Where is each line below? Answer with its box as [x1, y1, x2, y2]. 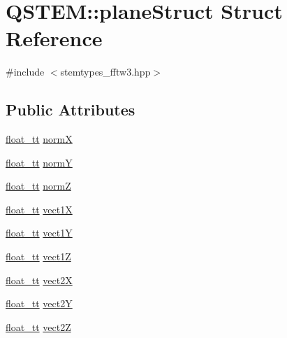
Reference [6, 24, 103, 52]
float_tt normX [6, 132, 73, 146]
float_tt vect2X [6, 272, 73, 287]
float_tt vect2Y [6, 296, 73, 311]
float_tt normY [6, 155, 73, 169]
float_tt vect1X [6, 202, 73, 216]
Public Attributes [6, 99, 135, 120]
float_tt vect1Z [6, 249, 71, 264]
